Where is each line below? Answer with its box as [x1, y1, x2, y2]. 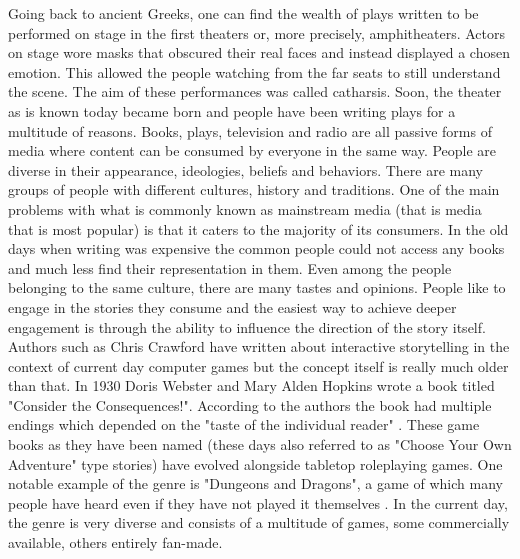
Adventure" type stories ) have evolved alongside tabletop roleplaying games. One [8, 453, 503, 474]
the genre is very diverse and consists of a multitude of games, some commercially [8, 512, 510, 533]
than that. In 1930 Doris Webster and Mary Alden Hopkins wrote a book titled [8, 375, 495, 396]
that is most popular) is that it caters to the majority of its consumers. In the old [8, 218, 509, 239]
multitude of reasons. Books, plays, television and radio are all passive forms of [8, 120, 492, 141]
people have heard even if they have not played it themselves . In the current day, [8, 492, 508, 513]
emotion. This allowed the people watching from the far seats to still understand [8, 61, 501, 82]
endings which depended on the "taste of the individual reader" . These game [8, 414, 480, 435]
